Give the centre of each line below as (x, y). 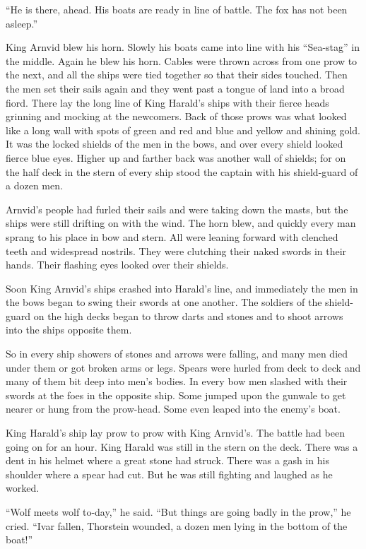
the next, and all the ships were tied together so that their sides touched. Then (177, 75)
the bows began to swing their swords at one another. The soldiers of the (164, 302)
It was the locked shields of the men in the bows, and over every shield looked (175, 144)
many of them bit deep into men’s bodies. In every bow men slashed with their (177, 381)
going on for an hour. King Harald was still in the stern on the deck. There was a (182, 446)
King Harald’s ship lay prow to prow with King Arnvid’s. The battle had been (175, 433)
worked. (23, 488)
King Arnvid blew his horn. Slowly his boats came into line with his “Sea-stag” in (183, 47)
